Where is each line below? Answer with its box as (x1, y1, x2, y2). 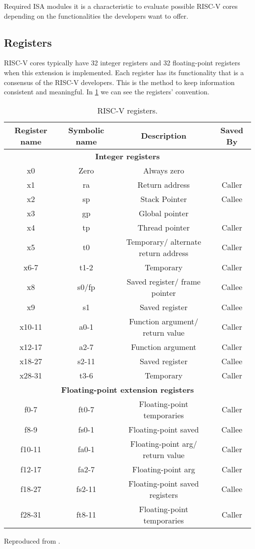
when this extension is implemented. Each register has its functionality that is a (4, 67, 244, 77)
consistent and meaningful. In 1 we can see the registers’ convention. (4, 87, 209, 97)
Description (141, 130, 187, 142)
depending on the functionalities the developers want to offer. (4, 10, 188, 21)
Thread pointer (137, 221, 190, 233)
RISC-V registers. (97, 104, 158, 116)
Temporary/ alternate (126, 235, 202, 247)
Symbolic (68, 124, 104, 136)
